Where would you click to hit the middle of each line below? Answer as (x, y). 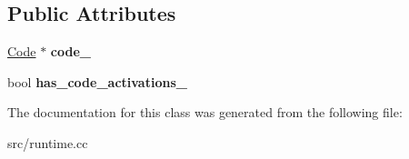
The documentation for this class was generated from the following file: (205, 112)
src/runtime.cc (48, 142)
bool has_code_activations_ (97, 81)
